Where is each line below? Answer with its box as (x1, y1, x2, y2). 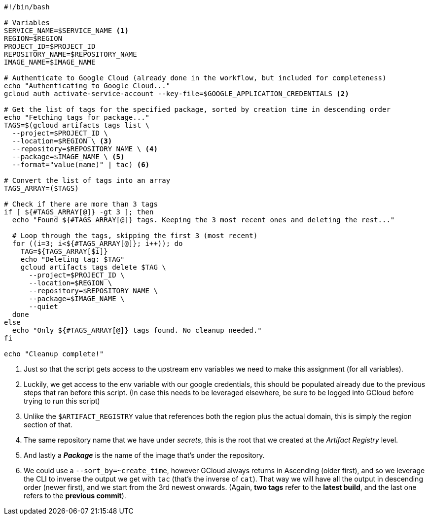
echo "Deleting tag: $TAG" (20, 255, 125, 263)
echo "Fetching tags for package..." (4, 113, 150, 121)
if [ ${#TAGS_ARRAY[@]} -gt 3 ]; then (4, 208, 154, 216)
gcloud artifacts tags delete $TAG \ (20, 263, 166, 271)
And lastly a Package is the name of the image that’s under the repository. (24, 451, 265, 459)
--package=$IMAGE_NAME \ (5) (12, 153, 125, 161)
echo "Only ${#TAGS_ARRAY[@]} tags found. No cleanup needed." (12, 326, 262, 334)
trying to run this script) (24, 397, 100, 405)
